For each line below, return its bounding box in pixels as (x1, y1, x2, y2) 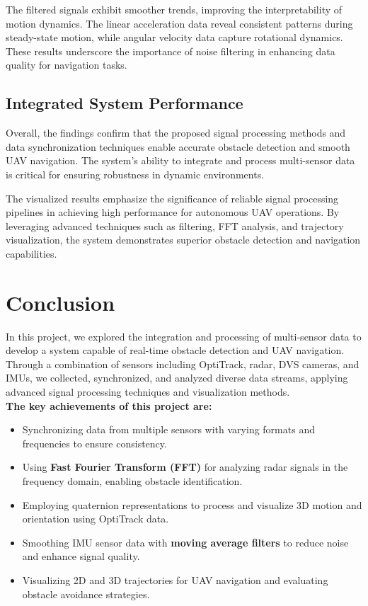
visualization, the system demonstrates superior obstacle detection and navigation (6, 232, 361, 247)
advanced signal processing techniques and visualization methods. (6, 384, 290, 399)
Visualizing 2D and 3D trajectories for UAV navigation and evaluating (22, 572, 328, 587)
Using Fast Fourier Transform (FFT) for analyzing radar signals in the (22, 459, 348, 474)
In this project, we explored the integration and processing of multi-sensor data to (6, 328, 362, 343)
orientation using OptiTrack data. (22, 511, 169, 526)
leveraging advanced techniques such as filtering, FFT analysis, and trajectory (6, 218, 344, 233)
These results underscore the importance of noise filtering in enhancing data (6, 43, 335, 58)
